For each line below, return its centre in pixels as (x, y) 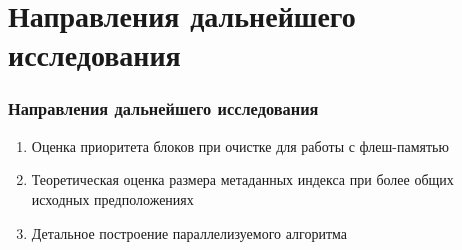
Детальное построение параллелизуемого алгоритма (189, 232)
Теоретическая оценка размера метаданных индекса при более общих (242, 179)
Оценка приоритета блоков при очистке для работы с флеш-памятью (240, 145)
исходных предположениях (112, 198)
